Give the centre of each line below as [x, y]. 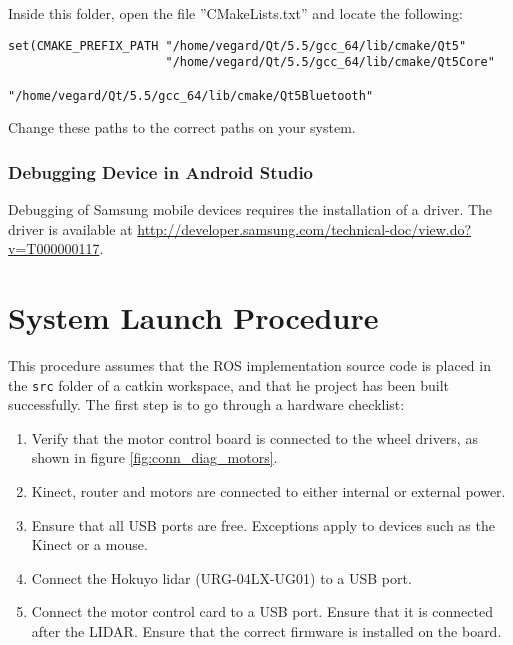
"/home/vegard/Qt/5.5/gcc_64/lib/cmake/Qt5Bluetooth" [191, 95]
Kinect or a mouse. [89, 544]
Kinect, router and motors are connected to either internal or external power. [268, 490]
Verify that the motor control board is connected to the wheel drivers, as [254, 437]
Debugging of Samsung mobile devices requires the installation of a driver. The [250, 209]
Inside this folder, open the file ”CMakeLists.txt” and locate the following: [235, 13]
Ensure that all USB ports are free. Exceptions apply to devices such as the [263, 524]
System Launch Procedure [193, 317]
